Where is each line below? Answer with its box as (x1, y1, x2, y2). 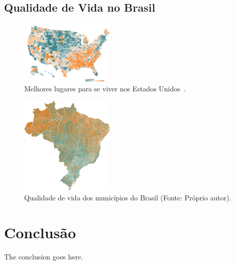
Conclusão (4, 222, 76, 242)
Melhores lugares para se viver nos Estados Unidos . (24, 83, 186, 94)
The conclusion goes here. (4, 251, 83, 261)
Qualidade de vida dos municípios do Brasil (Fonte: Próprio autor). (24, 192, 231, 202)
